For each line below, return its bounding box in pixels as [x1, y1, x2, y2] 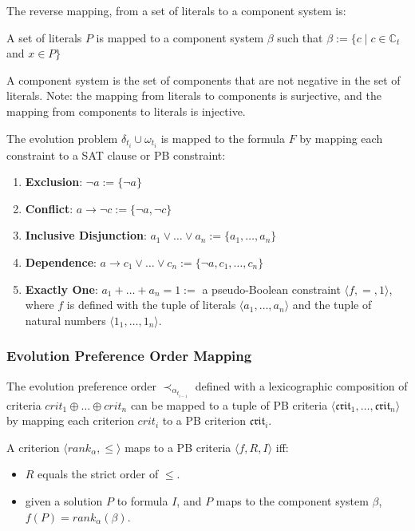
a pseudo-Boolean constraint [202, 280, 341, 297]
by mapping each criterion [6, 412, 134, 429]
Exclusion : [25, 173, 83, 190]
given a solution [25, 493, 103, 509]
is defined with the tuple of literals [66, 296, 236, 313]
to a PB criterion [162, 412, 247, 429]
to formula [117, 493, 168, 509]
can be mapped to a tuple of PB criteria [130, 396, 328, 413]
